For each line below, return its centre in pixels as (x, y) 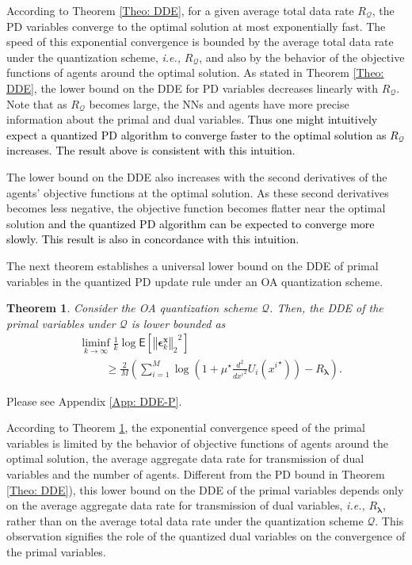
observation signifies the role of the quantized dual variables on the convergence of (206, 536)
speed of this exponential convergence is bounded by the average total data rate (200, 42)
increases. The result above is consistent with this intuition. (151, 150)
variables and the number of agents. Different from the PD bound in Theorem (196, 473)
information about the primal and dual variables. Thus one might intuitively (192, 119)
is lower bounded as (178, 323)
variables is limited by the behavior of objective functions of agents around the (197, 443)
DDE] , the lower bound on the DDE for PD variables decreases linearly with (193, 88)
